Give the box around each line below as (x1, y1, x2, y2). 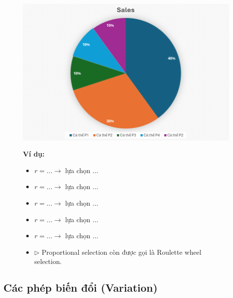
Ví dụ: (23, 149, 45, 159)
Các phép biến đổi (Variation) (3, 280, 158, 295)
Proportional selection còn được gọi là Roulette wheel (41, 246, 201, 257)
